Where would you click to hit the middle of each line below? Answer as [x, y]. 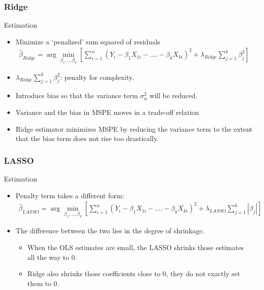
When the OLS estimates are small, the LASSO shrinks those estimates [136, 247]
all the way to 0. [52, 257]
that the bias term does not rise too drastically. [87, 138]
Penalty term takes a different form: [70, 195]
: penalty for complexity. [97, 77]
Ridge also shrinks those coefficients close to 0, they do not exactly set [134, 273]
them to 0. [43, 283]
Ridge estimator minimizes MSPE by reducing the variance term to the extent [134, 128]
